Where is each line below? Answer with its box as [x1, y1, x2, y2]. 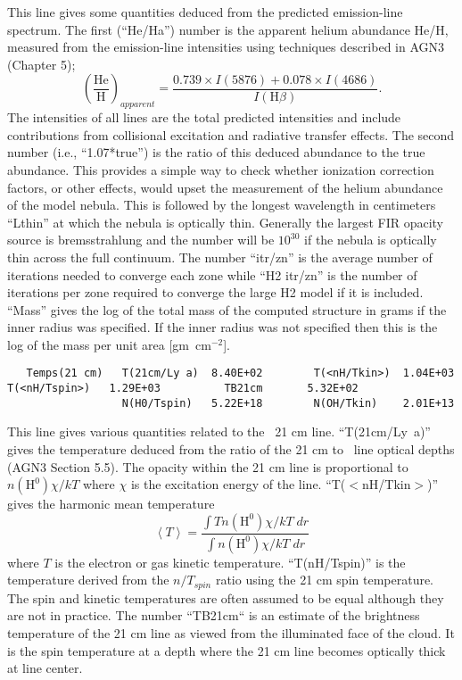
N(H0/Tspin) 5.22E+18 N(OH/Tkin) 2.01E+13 [121, 396, 455, 410]
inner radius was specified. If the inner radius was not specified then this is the [7, 318, 438, 336]
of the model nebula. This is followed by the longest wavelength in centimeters [7, 195, 436, 214]
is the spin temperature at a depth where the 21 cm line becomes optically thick [7, 641, 446, 659]
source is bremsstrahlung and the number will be [7, 230, 275, 249]
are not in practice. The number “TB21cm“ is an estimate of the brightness [7, 606, 420, 625]
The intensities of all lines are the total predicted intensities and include [7, 108, 401, 127]
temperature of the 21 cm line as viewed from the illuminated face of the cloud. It [7, 623, 455, 642]
